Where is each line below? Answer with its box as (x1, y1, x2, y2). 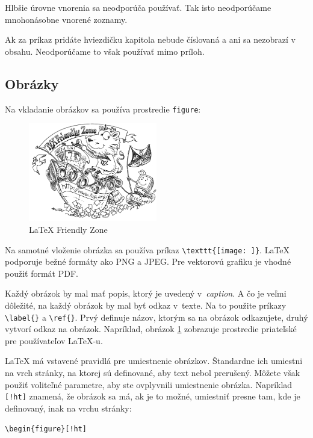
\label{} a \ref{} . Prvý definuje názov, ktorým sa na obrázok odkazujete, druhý (5, 310, 308, 323)
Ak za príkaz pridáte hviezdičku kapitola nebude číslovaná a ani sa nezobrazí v (5, 33, 296, 46)
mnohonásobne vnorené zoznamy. (5, 13, 128, 25)
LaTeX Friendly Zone (29, 223, 108, 235)
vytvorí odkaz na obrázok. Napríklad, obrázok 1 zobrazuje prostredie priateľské (5, 322, 297, 335)
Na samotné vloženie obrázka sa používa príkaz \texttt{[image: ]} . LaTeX (5, 243, 290, 256)
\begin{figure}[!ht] (5, 424, 87, 433)
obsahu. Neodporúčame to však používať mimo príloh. (5, 45, 205, 57)
